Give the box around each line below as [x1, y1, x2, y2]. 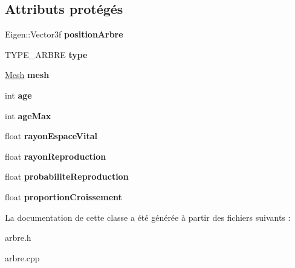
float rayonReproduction [5, 149, 106, 162]
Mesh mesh [5, 68, 50, 81]
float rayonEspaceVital [5, 129, 98, 142]
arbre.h [5, 231, 31, 244]
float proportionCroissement [5, 190, 122, 203]
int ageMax [5, 109, 51, 122]
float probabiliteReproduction [5, 170, 129, 183]
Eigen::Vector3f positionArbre [5, 28, 123, 41]
